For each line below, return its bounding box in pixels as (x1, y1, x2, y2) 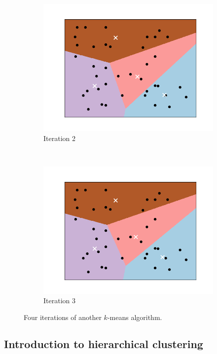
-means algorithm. (107, 312, 162, 322)
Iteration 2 (43, 133, 75, 143)
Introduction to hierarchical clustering (4, 336, 203, 351)
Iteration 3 (43, 295, 75, 306)
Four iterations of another (24, 312, 102, 322)
